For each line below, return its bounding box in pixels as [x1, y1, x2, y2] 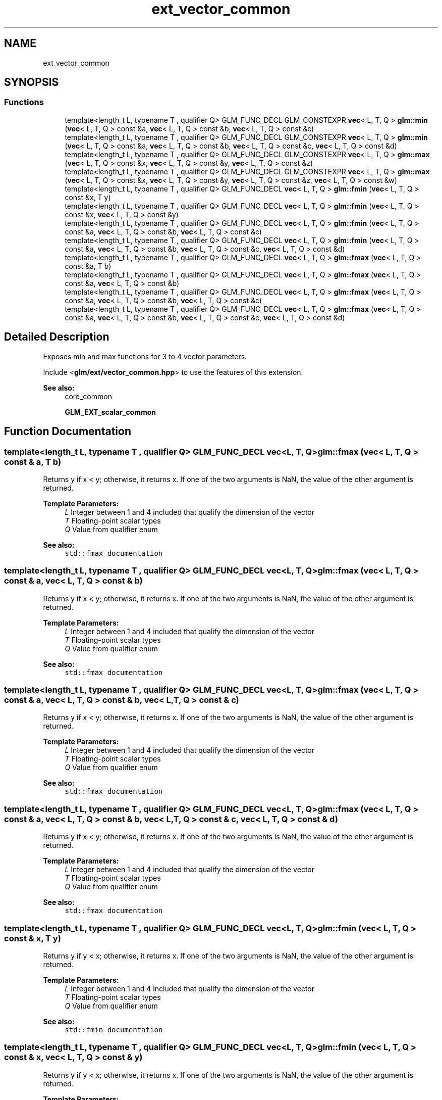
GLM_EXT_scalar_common [65, 407, 156, 416]
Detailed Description [4, 330, 109, 344]
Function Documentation [4, 425, 131, 438]
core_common [65, 392, 112, 401]
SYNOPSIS [4, 76, 59, 89]
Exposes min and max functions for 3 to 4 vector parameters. [43, 352, 247, 361]
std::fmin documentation [65, 1025, 163, 1034]
